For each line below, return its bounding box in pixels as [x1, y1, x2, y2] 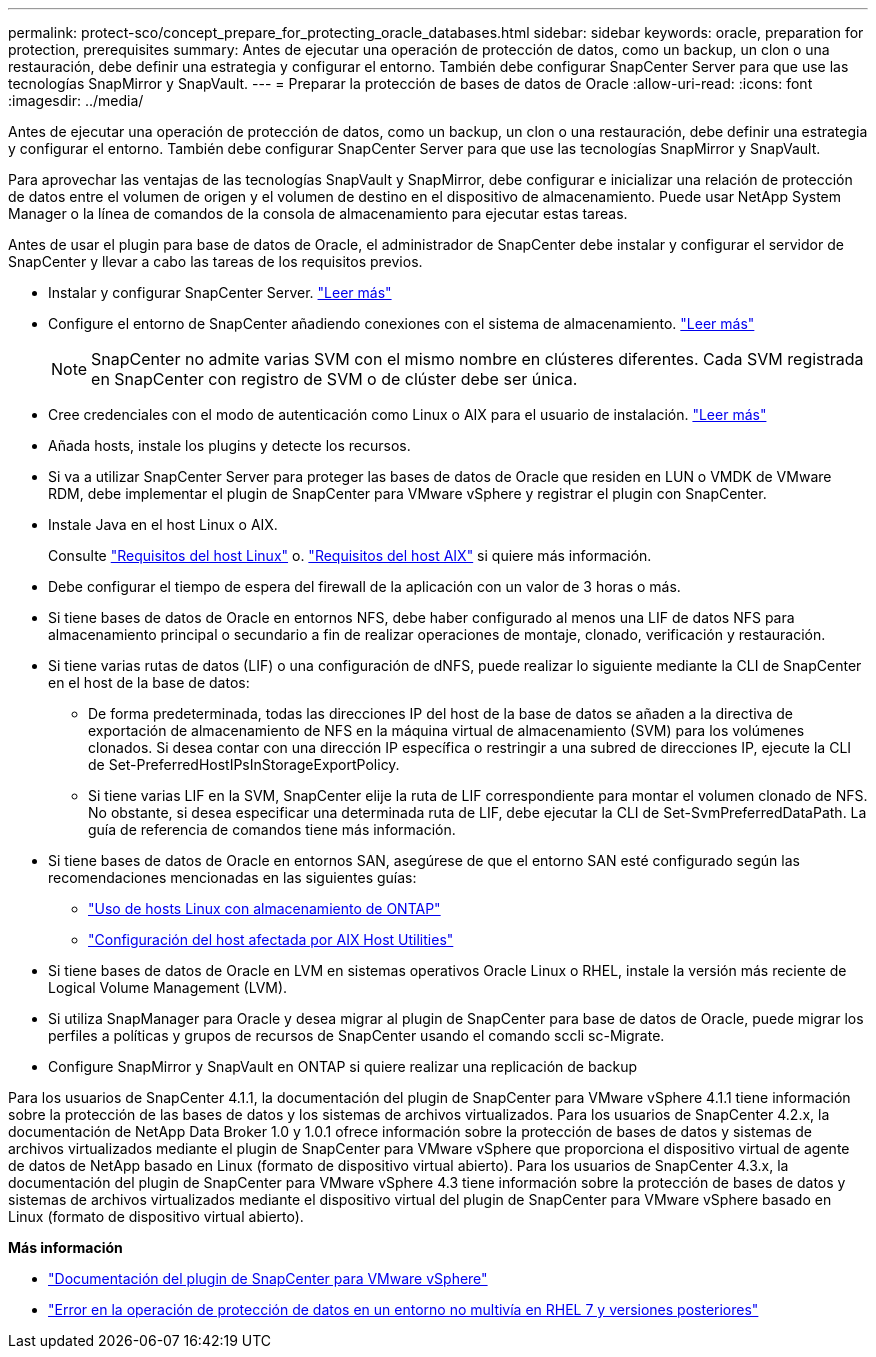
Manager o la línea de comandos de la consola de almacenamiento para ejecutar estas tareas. [8, 205, 628, 222]
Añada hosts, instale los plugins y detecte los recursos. [48, 437, 411, 454]
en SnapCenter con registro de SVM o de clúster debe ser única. [91, 369, 578, 389]
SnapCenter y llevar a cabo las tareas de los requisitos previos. [8, 253, 423, 270]
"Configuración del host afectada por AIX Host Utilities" [88, 931, 454, 948]
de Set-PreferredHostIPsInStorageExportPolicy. [88, 756, 400, 773]
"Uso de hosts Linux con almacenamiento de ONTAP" [88, 900, 441, 917]
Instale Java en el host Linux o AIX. [48, 516, 278, 533]
